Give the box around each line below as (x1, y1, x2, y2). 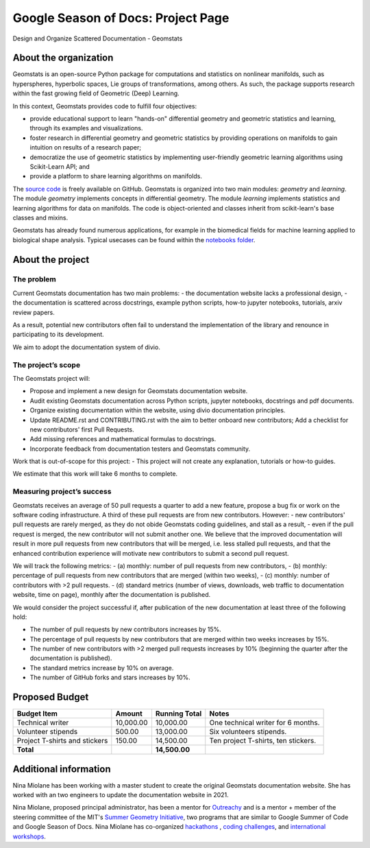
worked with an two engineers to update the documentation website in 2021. (12, 791, 229, 799)
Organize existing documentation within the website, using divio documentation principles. (29, 406, 286, 414)
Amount (115, 709, 143, 718)
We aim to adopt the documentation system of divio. (12, 343, 160, 351)
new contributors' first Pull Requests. (29, 425, 135, 434)
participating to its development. (12, 330, 104, 339)
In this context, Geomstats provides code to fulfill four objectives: (12, 102, 197, 110)
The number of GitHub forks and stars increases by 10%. (29, 673, 191, 682)
